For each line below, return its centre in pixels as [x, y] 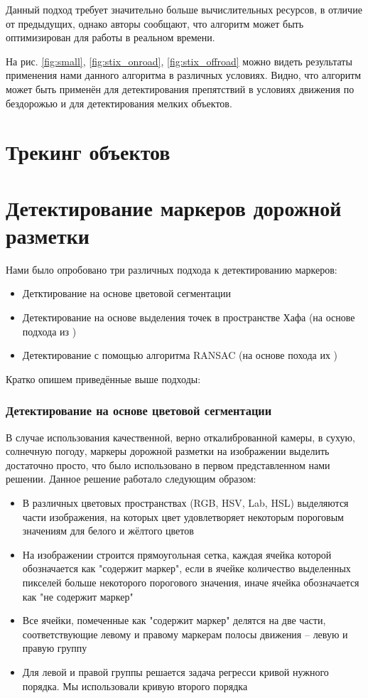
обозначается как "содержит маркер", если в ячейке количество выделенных [186, 568]
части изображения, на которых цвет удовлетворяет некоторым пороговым [183, 516]
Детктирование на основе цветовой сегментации [126, 293]
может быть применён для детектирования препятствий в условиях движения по [180, 88]
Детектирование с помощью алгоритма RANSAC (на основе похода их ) [180, 355]
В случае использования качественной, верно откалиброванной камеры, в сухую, [180, 437]
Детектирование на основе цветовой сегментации [139, 410]
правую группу [55, 648]
